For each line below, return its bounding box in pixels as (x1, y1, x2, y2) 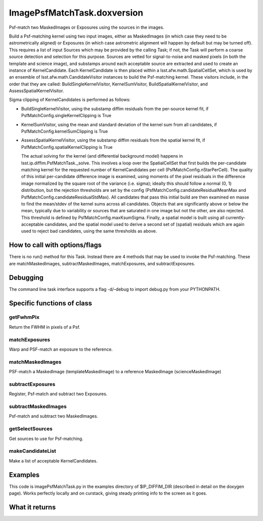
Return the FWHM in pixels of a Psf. (9, 324, 80, 330)
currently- (225, 215, 246, 220)
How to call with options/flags (9, 241, 102, 249)
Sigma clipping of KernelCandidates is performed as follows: (9, 97, 131, 102)
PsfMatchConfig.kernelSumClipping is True (21, 128, 108, 134)
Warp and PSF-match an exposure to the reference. (9, 346, 113, 352)
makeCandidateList (9, 448, 56, 455)
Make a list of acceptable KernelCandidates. (9, 458, 98, 463)
